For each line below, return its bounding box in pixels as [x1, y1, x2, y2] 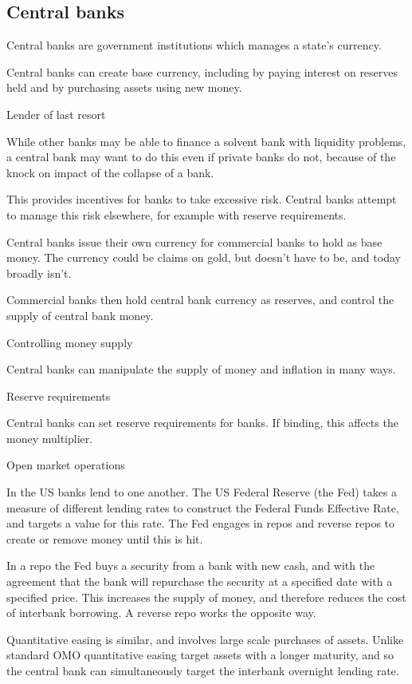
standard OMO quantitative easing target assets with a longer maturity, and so [6, 646, 394, 663]
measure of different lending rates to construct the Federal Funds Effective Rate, [6, 499, 399, 516]
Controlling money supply [6, 334, 133, 350]
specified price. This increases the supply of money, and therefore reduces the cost [6, 588, 406, 605]
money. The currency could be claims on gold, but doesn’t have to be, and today [6, 249, 401, 266]
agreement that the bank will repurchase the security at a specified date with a [6, 573, 393, 590]
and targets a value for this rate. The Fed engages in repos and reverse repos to [6, 515, 395, 532]
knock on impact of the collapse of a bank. [6, 164, 214, 180]
